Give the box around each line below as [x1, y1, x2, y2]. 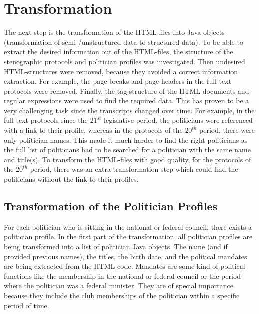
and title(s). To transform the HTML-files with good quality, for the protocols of [4, 154, 251, 164]
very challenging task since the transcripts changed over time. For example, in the [4, 105, 255, 115]
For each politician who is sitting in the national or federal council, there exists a [4, 221, 252, 232]
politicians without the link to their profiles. [4, 174, 139, 184]
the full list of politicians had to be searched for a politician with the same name [4, 144, 251, 155]
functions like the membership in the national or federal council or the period [4, 270, 241, 281]
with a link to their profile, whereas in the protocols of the [4, 125, 183, 135]
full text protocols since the [4, 115, 88, 125]
